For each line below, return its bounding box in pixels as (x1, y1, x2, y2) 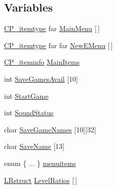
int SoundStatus (4, 107, 54, 118)
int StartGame (4, 90, 49, 101)
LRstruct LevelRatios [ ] (4, 174, 77, 185)
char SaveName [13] (4, 141, 65, 151)
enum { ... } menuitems (4, 157, 76, 168)
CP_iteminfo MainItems (4, 57, 80, 67)
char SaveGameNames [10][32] (4, 124, 96, 134)
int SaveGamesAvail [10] (4, 73, 78, 84)
